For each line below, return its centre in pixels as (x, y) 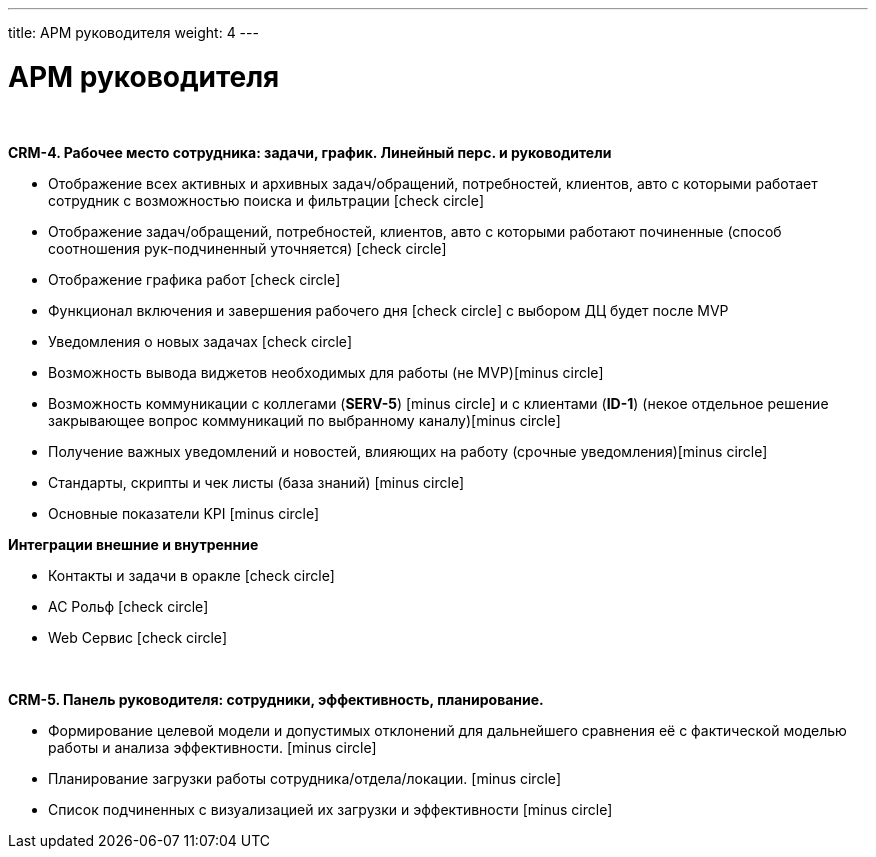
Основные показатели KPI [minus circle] (184, 513)
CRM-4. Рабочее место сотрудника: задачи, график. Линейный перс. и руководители (310, 152)
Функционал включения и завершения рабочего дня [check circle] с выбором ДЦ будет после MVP (388, 310)
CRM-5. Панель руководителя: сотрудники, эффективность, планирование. (276, 699)
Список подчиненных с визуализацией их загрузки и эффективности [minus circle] (330, 809)
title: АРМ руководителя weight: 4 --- (133, 32)
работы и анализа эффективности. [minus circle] (212, 747)
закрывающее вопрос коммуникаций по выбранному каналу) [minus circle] (304, 420)
